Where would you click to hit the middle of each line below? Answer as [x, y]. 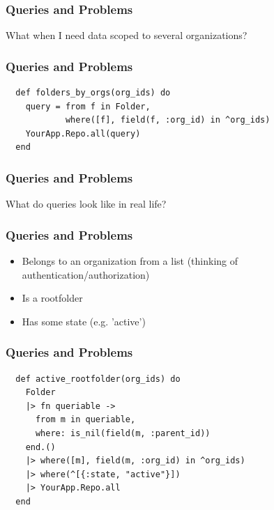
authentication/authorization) [86, 274]
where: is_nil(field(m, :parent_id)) [123, 433]
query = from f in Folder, [88, 106]
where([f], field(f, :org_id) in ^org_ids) [168, 120]
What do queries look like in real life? [86, 204]
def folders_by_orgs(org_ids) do [93, 93]
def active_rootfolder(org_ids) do [98, 379]
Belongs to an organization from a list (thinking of [130, 261]
